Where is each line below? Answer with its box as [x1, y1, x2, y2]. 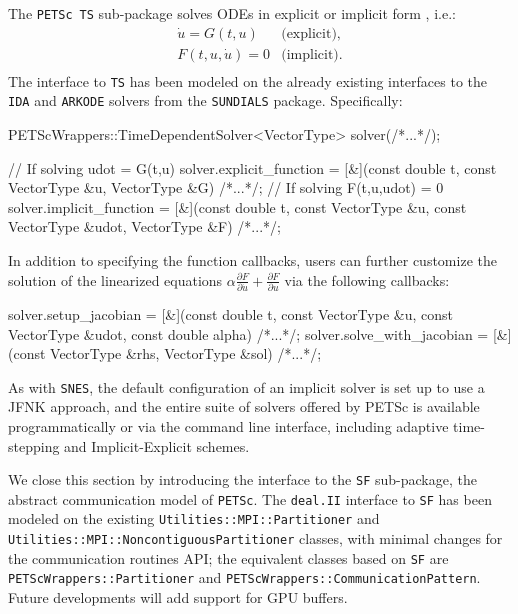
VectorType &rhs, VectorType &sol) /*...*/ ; [50, 343, 322, 364]
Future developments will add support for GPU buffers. [8, 587, 348, 608]
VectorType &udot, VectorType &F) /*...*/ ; [8, 216, 281, 237]
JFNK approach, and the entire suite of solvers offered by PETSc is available [8, 396, 480, 417]
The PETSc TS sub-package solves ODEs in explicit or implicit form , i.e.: [8, 3, 456, 23]
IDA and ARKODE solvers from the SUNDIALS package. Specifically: [8, 90, 403, 111]
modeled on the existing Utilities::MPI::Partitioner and [8, 508, 380, 529]
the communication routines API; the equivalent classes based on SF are [8, 547, 449, 568]
